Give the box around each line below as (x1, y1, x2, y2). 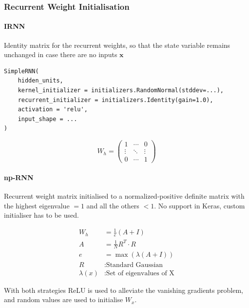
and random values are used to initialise (4, 294, 123, 305)
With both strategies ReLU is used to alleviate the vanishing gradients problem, (4, 285, 243, 295)
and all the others (86, 200, 139, 210)
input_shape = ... (18, 115, 77, 123)
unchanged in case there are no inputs (4, 49, 117, 60)
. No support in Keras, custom (154, 200, 245, 210)
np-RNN (4, 172, 34, 182)
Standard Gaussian (106, 261, 163, 268)
